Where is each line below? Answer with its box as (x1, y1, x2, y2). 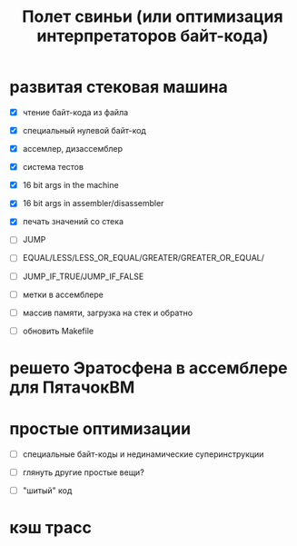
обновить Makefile (22, 325, 94, 336)
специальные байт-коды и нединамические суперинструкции (22, 448, 264, 460)
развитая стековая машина (9, 77, 229, 97)
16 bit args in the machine (22, 180, 120, 191)
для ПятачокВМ (9, 377, 135, 397)
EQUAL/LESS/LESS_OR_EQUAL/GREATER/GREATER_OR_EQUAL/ (22, 253, 265, 263)
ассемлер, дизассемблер (22, 144, 124, 154)
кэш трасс (9, 518, 93, 538)
